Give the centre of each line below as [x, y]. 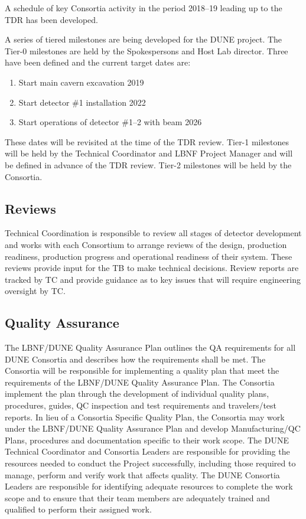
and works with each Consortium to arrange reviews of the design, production [146, 244]
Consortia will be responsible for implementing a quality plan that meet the [142, 371]
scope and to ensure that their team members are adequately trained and [137, 497]
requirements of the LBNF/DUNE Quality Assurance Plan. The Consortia [140, 382]
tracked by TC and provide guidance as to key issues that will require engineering [153, 279]
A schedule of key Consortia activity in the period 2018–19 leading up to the [144, 8]
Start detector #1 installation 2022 [82, 102]
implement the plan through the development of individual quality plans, [137, 394]
